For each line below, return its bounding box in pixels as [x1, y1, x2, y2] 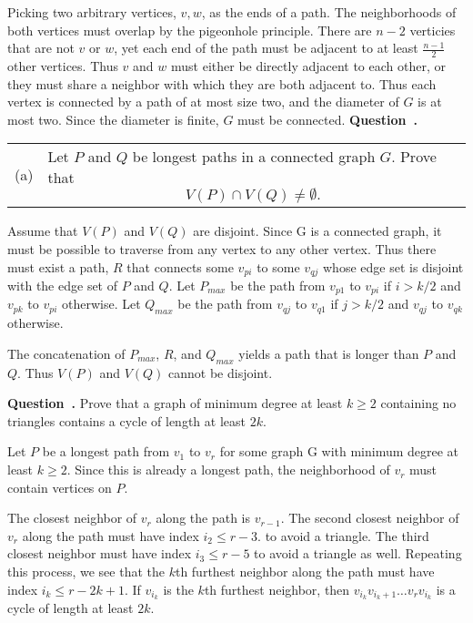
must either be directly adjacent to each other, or [171, 56, 446, 76]
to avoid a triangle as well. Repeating [254, 544, 462, 563]
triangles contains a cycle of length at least [7, 411, 246, 430]
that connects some [126, 257, 234, 276]
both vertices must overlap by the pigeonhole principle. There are [7, 20, 372, 39]
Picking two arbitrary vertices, [7, 3, 176, 21]
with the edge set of [7, 276, 118, 295]
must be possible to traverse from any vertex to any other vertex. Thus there [7, 239, 437, 258]
